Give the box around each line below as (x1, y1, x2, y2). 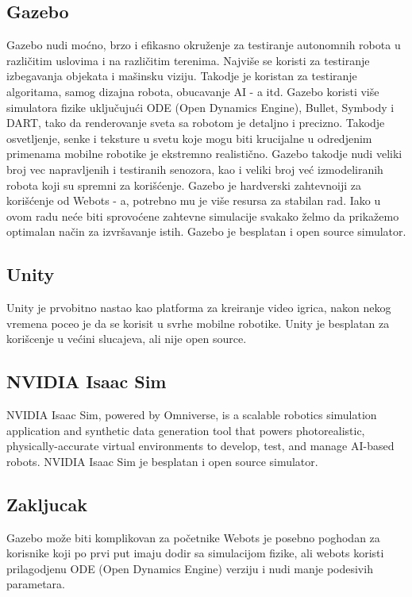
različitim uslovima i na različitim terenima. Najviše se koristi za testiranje (6, 52, 370, 68)
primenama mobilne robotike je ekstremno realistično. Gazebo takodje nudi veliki (6, 145, 402, 162)
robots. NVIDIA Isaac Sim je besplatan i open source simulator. (6, 453, 318, 469)
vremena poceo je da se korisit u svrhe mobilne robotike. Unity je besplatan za (6, 314, 390, 331)
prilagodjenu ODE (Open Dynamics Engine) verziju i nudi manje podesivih (6, 560, 373, 576)
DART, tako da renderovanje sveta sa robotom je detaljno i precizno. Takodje (6, 114, 385, 131)
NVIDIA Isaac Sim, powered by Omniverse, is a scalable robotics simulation (6, 406, 377, 423)
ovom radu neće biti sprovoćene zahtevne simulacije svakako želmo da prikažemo (6, 207, 399, 224)
